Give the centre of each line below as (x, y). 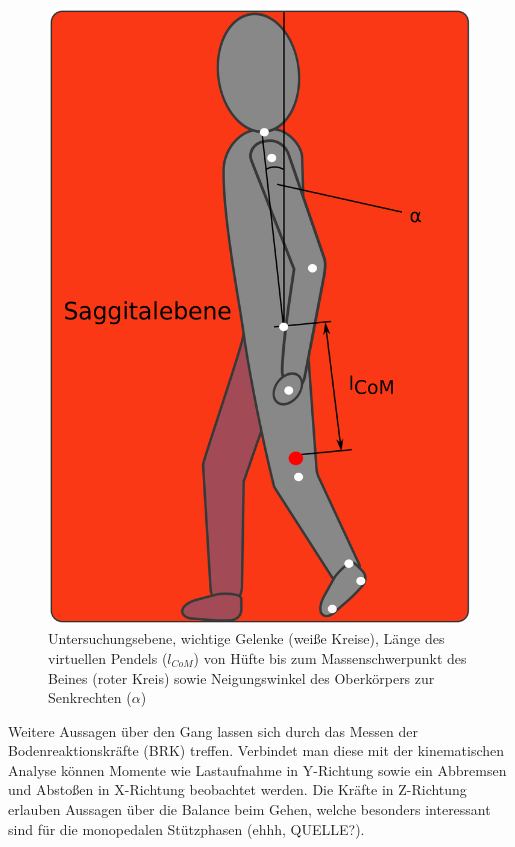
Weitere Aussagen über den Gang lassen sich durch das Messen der (213, 730)
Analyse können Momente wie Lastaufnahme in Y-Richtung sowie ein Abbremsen (257, 769)
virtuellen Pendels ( (108, 657)
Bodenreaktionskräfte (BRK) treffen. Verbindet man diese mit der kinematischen (256, 750)
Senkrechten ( (90, 697)
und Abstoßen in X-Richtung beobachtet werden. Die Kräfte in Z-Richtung (237, 789)
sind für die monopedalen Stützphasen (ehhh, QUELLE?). (186, 828)
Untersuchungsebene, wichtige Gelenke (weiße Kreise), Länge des (246, 638)
